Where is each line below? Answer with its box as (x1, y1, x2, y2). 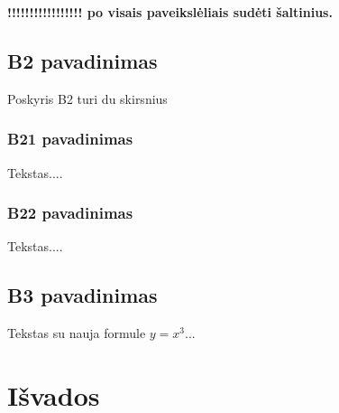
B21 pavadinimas (7, 127, 133, 150)
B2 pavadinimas (7, 46, 158, 74)
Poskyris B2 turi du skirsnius (7, 89, 168, 108)
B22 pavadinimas (7, 202, 133, 224)
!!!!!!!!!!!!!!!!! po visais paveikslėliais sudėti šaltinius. (7, 3, 333, 21)
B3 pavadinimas (7, 281, 158, 309)
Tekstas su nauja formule (7, 324, 146, 343)
